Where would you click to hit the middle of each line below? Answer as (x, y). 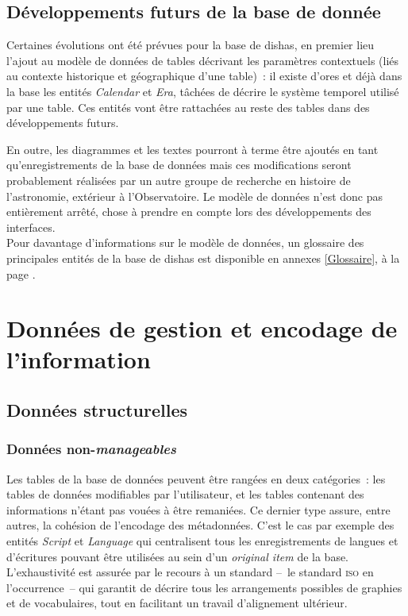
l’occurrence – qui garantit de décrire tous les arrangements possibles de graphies (204, 587)
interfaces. (31, 227)
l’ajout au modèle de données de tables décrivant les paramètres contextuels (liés (203, 60)
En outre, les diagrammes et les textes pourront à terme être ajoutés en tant (192, 149)
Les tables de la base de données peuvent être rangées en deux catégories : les (196, 478)
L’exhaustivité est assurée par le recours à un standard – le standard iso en (190, 572)
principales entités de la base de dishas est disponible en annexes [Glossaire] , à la (203, 258)
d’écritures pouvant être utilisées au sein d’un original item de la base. (178, 556)
